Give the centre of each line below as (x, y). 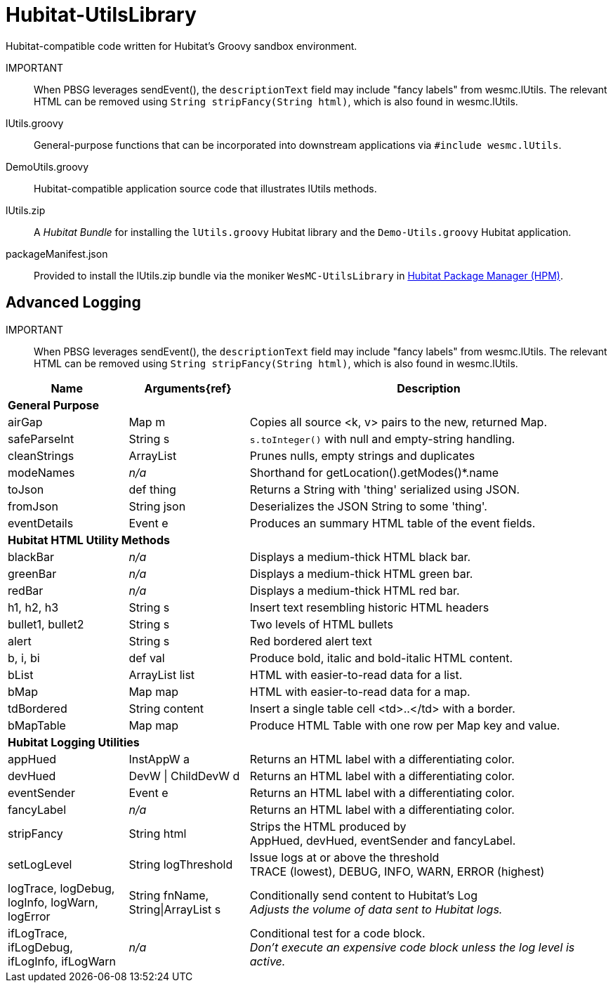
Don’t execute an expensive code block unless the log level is (412, 947)
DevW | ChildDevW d (184, 776)
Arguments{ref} (188, 388)
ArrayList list (162, 674)
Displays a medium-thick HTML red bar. (355, 590)
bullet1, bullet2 (46, 624)
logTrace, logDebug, (61, 888)
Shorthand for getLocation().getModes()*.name (374, 472)
